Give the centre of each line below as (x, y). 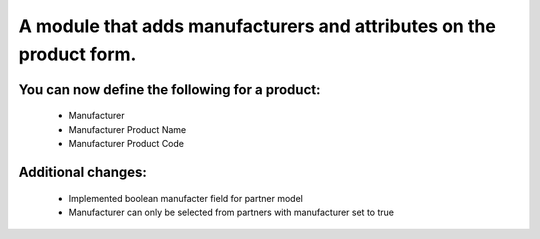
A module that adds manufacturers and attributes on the (257, 26)
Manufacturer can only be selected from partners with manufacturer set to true (231, 212)
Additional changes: (82, 171)
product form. (77, 54)
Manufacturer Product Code (126, 144)
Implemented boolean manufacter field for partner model (186, 198)
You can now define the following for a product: (169, 89)
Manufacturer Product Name (127, 129)
